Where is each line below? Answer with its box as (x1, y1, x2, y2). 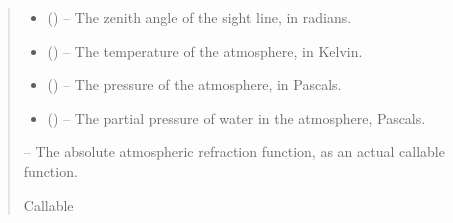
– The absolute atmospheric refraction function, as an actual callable (23, 141, 445, 162)
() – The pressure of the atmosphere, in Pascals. (47, 74, 342, 95)
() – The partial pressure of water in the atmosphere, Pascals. (47, 107, 426, 128)
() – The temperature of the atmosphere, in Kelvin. (47, 40, 363, 61)
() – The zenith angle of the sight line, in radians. (47, 7, 352, 27)
